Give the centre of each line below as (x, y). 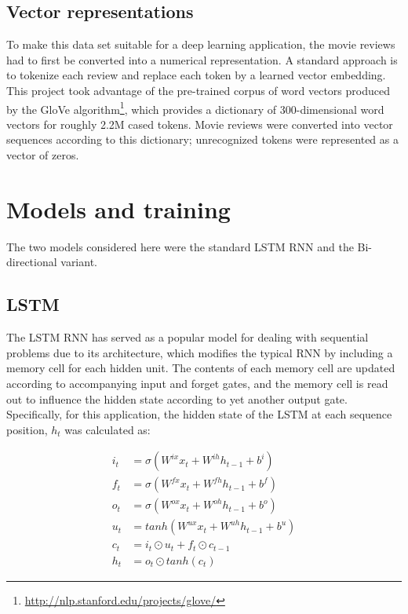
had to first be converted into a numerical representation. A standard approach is (202, 59)
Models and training (118, 208)
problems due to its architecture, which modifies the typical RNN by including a (200, 352)
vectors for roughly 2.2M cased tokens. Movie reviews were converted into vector (200, 124)
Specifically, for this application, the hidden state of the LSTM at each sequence (199, 414)
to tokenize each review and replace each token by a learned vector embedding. (196, 75)
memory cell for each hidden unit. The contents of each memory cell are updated (201, 368)
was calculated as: (107, 429)
